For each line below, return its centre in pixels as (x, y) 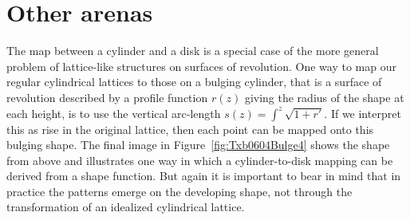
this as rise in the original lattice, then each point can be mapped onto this (190, 129)
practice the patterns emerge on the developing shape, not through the (179, 191)
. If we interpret (363, 113)
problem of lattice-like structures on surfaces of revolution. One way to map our (201, 66)
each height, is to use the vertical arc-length (114, 113)
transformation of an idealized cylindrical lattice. (126, 207)
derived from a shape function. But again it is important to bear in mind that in (204, 176)
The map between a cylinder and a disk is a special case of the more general (193, 51)
